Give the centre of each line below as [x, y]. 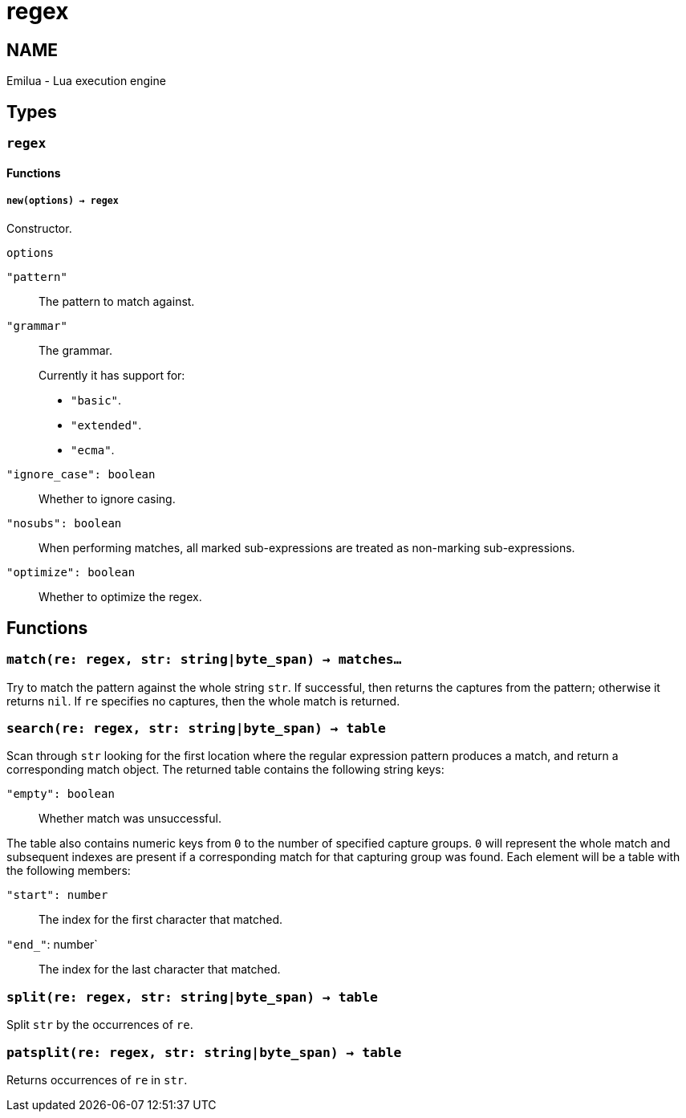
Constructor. [39, 229]
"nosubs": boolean [64, 524]
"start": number [57, 895]
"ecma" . [93, 450]
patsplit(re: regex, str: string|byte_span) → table [204, 1052]
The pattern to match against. [117, 302]
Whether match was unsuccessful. [130, 819]
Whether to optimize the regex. [120, 597]
